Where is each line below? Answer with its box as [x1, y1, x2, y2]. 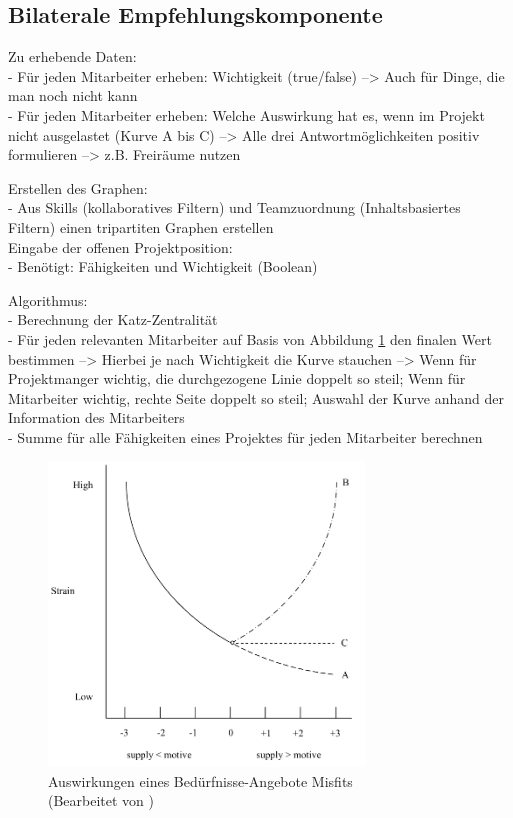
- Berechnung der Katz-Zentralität [8, 309, 218, 330]
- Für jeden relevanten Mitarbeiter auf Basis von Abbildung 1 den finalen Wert [8, 328, 492, 349]
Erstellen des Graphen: [8, 177, 148, 198]
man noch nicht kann [8, 85, 138, 106]
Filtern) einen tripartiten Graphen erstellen [8, 216, 274, 237]
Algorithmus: [8, 289, 88, 310]
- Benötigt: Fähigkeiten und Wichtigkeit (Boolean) [8, 256, 318, 277]
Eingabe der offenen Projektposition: [8, 236, 233, 257]
